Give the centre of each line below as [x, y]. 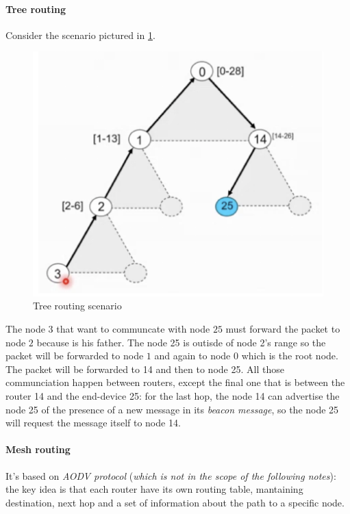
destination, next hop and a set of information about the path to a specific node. [175, 502]
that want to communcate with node [133, 328]
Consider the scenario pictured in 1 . [80, 35]
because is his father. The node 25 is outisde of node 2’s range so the [181, 342]
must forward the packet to [283, 328]
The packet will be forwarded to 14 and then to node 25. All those [145, 369]
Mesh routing [38, 449]
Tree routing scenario [77, 306]
